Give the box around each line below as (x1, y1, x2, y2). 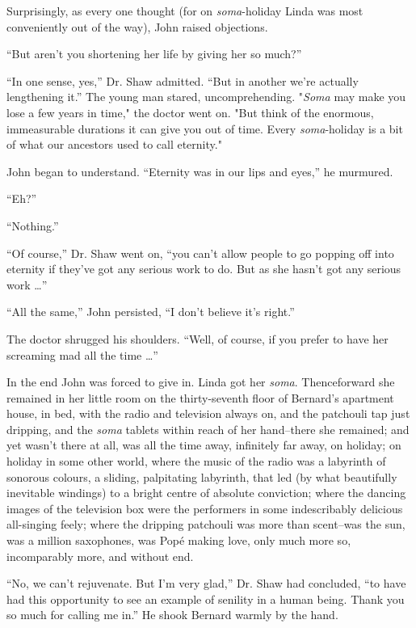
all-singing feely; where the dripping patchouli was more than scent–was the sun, (6, 516, 405, 533)
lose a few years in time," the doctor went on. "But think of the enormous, (6, 103, 374, 120)
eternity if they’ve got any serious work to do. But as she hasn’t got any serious (6, 260, 401, 277)
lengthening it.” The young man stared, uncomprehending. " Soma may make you (6, 88, 406, 105)
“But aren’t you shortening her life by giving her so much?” (6, 45, 302, 62)
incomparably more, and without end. (6, 547, 194, 564)
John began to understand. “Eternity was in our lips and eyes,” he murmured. (6, 162, 393, 179)
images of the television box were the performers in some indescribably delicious (6, 499, 403, 516)
